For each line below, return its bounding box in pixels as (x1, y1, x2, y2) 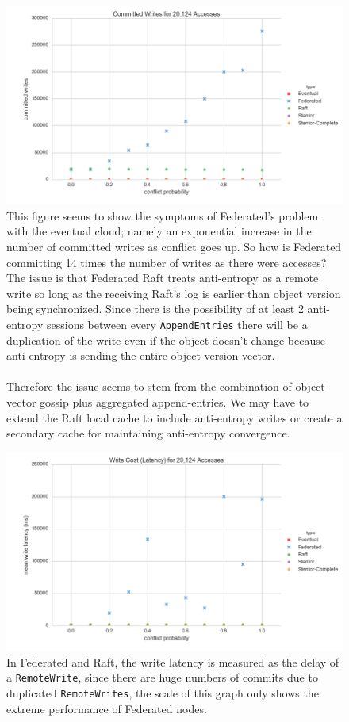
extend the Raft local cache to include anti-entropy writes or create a (6, 409, 343, 426)
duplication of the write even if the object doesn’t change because (6, 331, 325, 348)
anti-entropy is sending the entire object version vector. (6, 347, 275, 364)
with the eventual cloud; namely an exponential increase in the (6, 223, 312, 239)
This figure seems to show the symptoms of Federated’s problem (6, 207, 319, 223)
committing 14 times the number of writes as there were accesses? (6, 254, 327, 270)
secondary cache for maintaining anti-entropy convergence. (6, 425, 290, 441)
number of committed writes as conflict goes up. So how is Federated (6, 239, 342, 254)
